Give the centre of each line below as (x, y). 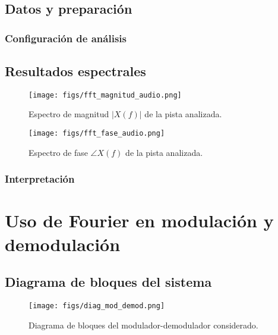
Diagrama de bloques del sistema (108, 282)
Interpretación (40, 179)
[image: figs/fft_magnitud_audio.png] (105, 95)
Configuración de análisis (66, 38)
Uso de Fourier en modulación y (139, 220)
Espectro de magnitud (69, 114)
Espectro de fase (58, 152)
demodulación (63, 244)
